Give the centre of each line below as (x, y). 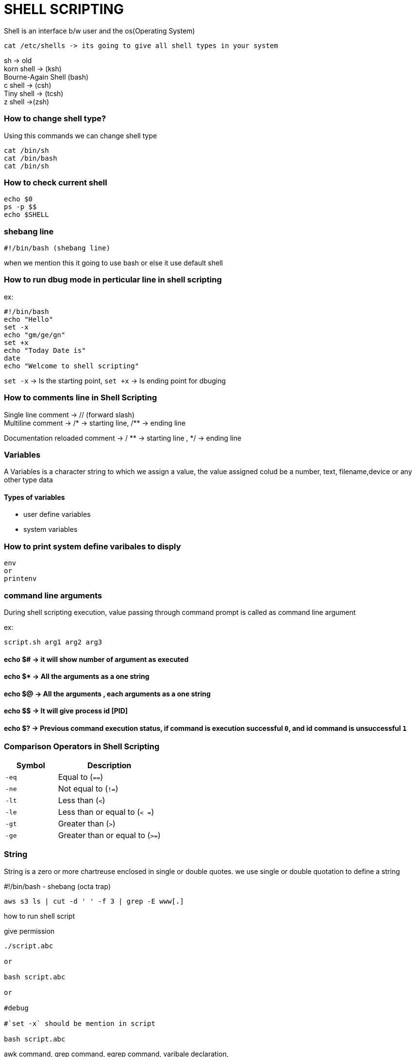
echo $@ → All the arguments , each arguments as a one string (107, 694)
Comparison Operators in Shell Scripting (82, 746)
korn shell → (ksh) (33, 68)
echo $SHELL (26, 215)
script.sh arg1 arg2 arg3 (53, 642)
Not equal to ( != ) (88, 789)
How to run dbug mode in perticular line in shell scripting (113, 280)
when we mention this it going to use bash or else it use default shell (113, 263)
